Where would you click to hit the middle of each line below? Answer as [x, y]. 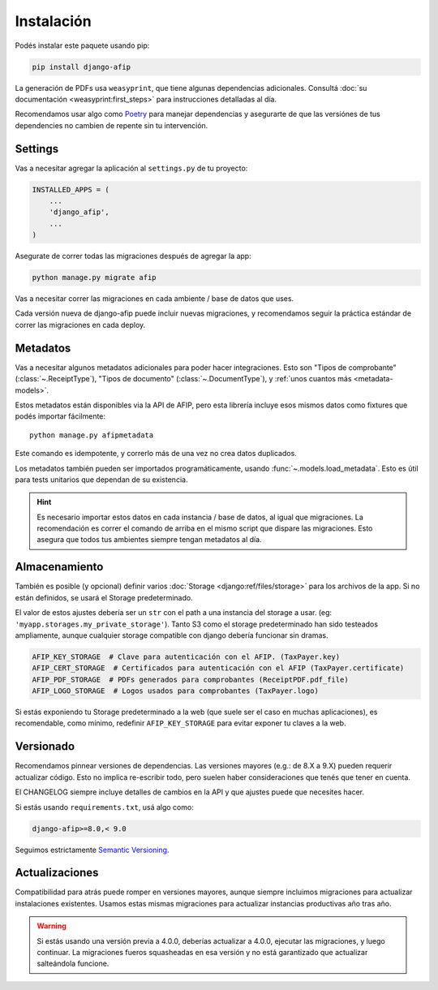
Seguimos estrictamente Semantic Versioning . [92, 850]
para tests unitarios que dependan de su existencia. [101, 480]
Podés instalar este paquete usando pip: [82, 45]
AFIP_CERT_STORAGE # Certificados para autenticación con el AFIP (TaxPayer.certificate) [218, 668]
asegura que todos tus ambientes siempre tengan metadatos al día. [150, 540]
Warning [52, 926]
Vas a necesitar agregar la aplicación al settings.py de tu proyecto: [131, 168]
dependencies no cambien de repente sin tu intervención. [112, 125]
